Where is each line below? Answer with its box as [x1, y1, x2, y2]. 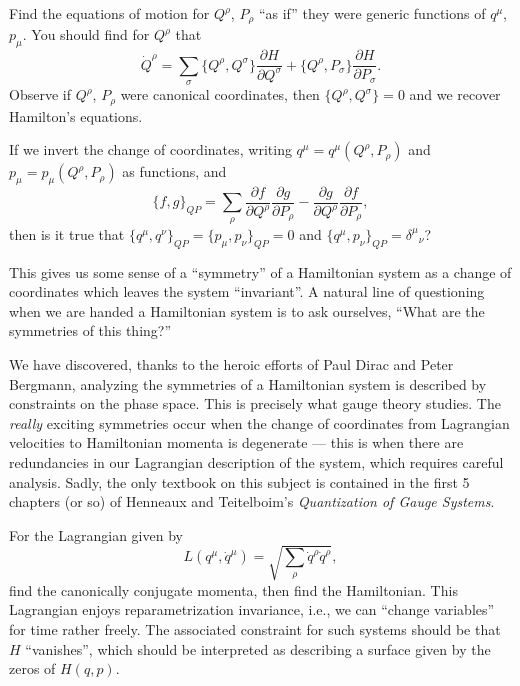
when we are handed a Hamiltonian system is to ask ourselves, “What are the [9, 300, 485, 321]
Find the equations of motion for [9, 3, 210, 23]
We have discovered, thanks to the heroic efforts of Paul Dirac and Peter [9, 353, 454, 374]
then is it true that [9, 223, 125, 244]
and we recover [409, 84, 501, 105]
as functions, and [122, 161, 227, 182]
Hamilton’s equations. [9, 105, 143, 126]
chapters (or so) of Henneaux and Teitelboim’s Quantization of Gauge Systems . [9, 491, 495, 512]
